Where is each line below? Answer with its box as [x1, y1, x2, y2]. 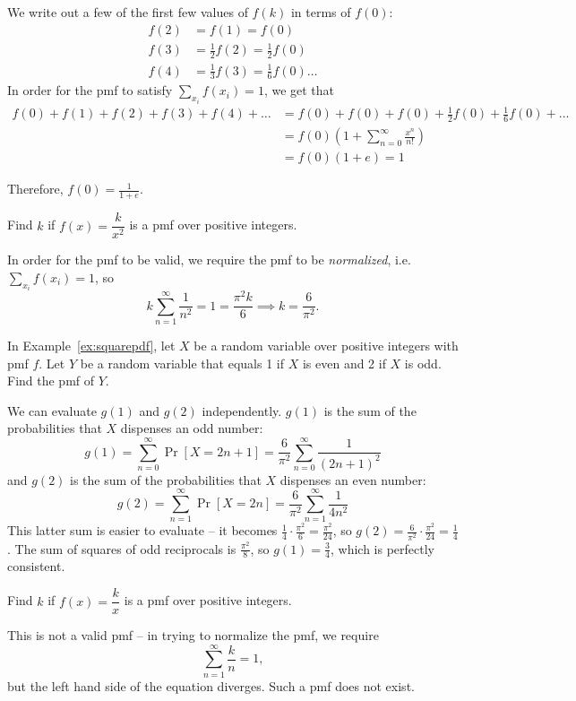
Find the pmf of [7, 371, 95, 390]
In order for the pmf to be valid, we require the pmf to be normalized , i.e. [7, 250, 411, 269]
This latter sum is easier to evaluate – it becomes [7, 521, 278, 540]
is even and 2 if [302, 353, 386, 372]
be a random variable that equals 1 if [80, 353, 284, 372]
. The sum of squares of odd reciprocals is [7, 539, 236, 558]
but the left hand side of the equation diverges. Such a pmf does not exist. [7, 676, 415, 695]
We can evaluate [7, 401, 97, 420]
